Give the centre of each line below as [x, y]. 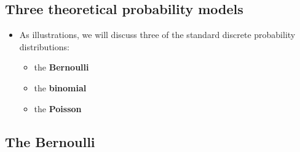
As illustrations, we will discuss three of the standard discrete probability [157, 35]
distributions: [44, 46]
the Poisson [58, 108]
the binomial [60, 87]
